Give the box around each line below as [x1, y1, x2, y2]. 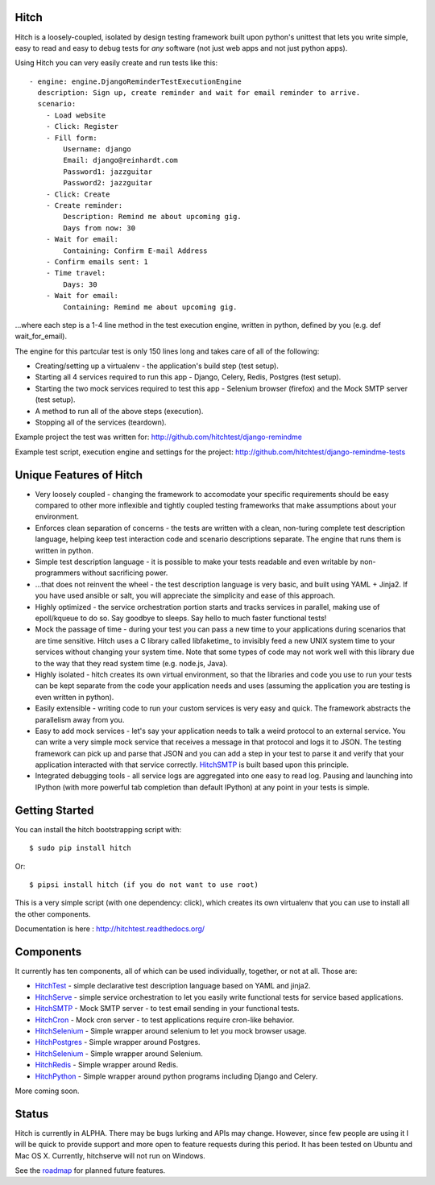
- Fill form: [45, 133, 97, 143]
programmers [35, 568, 81, 578]
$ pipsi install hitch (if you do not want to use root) [29, 880, 259, 889]
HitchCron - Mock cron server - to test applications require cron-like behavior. [35, 1015, 295, 1025]
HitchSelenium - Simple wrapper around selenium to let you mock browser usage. [35, 1025, 307, 1035]
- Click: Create [45, 189, 110, 199]
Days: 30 [63, 280, 97, 289]
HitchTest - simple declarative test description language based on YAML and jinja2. [35, 981, 311, 991]
